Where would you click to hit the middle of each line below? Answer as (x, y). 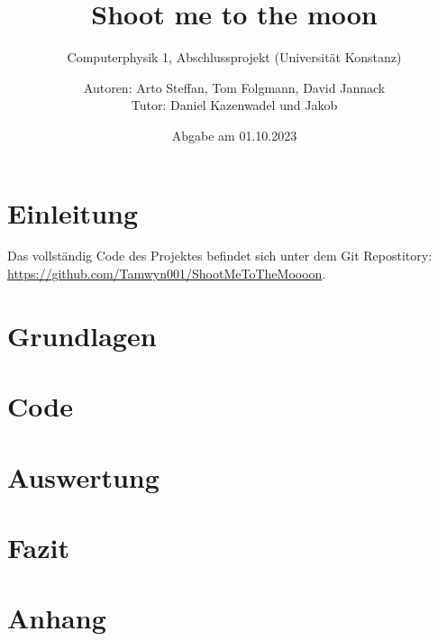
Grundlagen (82, 335)
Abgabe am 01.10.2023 (234, 135)
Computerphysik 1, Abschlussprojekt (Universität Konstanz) (234, 57)
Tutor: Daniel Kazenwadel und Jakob (234, 105)
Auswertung (83, 476)
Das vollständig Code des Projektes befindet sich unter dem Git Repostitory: (220, 256)
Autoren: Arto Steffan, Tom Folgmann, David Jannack (234, 87)
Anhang (57, 618)
